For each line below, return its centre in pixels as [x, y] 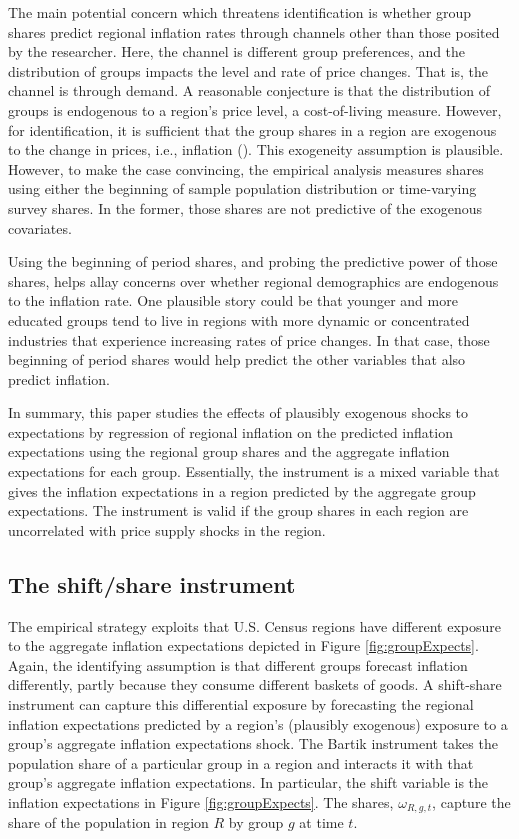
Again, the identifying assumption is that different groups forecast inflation [238, 664]
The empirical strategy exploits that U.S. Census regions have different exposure [254, 625]
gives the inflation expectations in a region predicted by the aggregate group [242, 490]
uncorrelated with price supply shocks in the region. [167, 529]
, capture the [471, 801]
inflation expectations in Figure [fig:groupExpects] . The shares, [201, 801]
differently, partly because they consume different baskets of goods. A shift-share [255, 684]
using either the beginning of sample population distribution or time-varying [242, 188]
